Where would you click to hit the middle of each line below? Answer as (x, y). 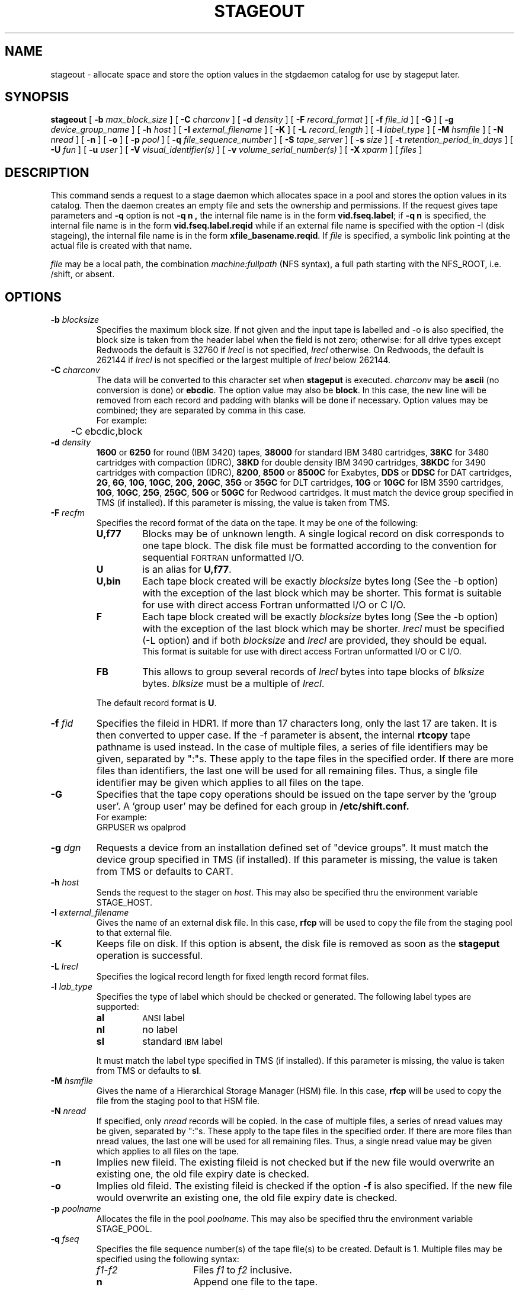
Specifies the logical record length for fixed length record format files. (233, 977)
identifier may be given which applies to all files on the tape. (230, 783)
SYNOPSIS (37, 97)
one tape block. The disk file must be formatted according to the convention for (320, 546)
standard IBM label (182, 1042)
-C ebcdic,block (107, 431)
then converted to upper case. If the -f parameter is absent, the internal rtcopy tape (283, 735)
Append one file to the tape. (255, 1282)
